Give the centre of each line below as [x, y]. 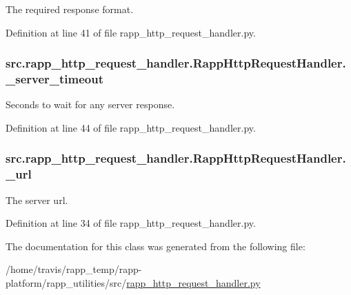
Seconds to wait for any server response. [90, 104]
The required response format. [70, 9]
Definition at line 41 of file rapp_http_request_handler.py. [131, 32]
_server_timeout [55, 79]
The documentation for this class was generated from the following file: [156, 246]
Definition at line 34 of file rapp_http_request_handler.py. [131, 223]
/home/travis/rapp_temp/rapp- [74, 269]
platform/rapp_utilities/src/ [66, 283]
